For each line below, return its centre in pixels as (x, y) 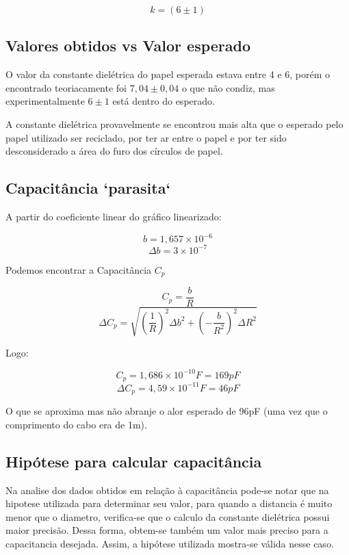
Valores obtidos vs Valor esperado (128, 46)
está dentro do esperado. (164, 101)
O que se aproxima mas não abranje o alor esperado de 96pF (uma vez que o (167, 411)
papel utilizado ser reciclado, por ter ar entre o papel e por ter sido (146, 137)
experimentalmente (45, 101)
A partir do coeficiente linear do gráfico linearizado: (114, 216)
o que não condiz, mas (228, 87)
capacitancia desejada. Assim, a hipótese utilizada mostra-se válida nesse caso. (170, 543)
